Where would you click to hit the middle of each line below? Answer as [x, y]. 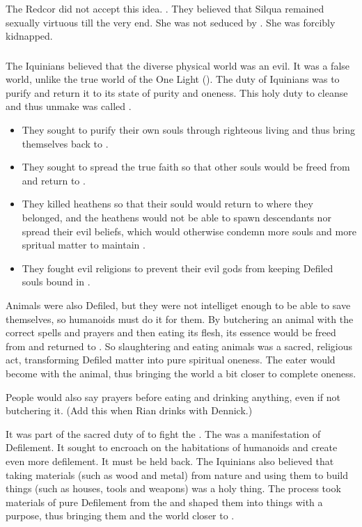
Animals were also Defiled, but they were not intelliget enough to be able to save [178, 305]
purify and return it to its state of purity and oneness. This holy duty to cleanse [177, 92]
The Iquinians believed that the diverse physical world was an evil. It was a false [178, 65]
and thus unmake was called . [69, 106]
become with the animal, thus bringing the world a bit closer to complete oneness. [181, 373]
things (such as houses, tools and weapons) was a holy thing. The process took [173, 488]
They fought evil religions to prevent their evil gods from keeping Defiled [178, 268]
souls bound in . [56, 282]
